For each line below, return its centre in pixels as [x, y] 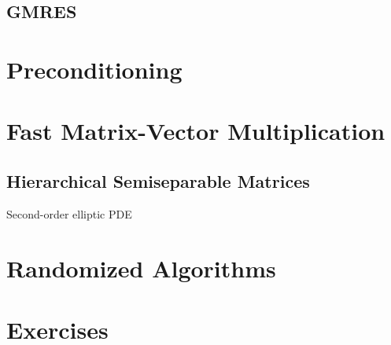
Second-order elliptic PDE [69, 213]
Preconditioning [94, 69]
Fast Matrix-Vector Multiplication [196, 131]
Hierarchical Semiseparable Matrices [158, 180]
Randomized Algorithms [141, 268]
